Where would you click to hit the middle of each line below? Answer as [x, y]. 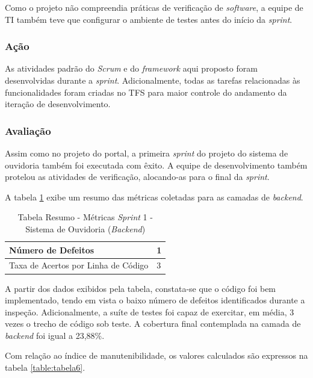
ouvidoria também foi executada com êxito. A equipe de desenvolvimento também [156, 165]
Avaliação [28, 130]
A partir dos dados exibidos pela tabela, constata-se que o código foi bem [141, 288]
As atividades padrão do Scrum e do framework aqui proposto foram [131, 68]
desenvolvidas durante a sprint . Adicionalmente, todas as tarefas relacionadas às [153, 80]
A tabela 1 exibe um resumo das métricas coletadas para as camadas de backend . [154, 197]
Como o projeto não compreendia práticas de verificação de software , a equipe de [154, 7]
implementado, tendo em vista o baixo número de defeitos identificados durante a [155, 300]
